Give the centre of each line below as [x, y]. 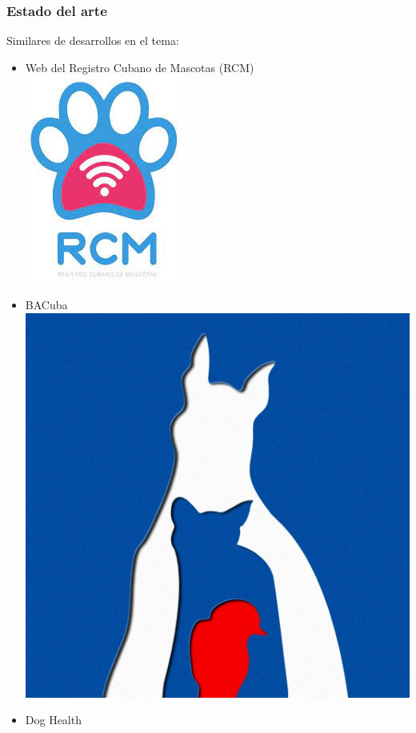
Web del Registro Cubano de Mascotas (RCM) [140, 67]
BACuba [46, 304]
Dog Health [53, 720]
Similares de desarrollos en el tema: [93, 40]
